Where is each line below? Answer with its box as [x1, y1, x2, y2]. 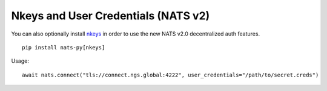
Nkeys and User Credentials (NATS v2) [11, 9, 210, 22]
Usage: [11, 57, 30, 64]
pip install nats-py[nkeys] [22, 44, 105, 51]
